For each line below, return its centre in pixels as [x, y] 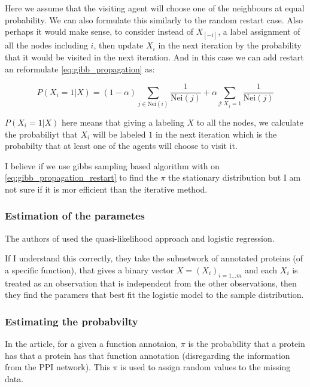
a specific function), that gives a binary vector [89, 269]
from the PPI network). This [57, 367]
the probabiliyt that [41, 134]
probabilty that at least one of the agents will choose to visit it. [121, 146]
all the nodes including [46, 45]
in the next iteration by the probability [230, 45]
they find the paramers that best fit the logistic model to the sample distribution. [154, 295]
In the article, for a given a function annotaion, [92, 344]
